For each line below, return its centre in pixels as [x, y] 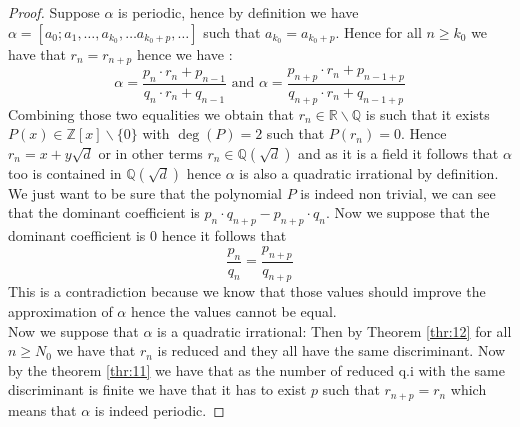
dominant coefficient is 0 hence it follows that [147, 235]
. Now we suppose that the [407, 212]
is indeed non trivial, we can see [398, 192]
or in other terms [150, 152]
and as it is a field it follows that [398, 152]
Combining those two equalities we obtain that [151, 113]
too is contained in [65, 172]
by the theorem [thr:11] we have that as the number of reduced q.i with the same [256, 369]
